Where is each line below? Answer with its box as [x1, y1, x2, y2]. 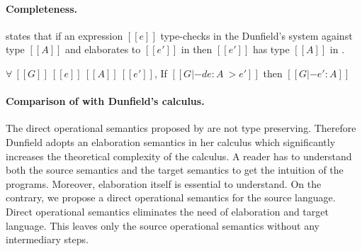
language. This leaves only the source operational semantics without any [6, 218, 320, 233]
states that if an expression [6, 28, 123, 43]
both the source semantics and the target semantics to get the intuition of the [6, 162, 344, 177]
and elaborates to [64, 42, 141, 57]
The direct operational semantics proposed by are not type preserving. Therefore [6, 121, 356, 135]
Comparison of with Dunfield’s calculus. [6, 94, 205, 108]
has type [252, 42, 290, 57]
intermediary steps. [6, 232, 89, 247]
